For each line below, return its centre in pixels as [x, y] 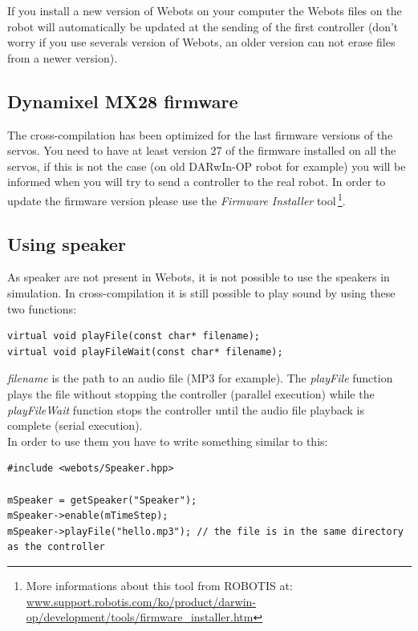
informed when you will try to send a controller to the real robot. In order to [197, 182]
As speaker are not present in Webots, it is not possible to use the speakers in [199, 277]
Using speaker [67, 243]
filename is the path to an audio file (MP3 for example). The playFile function [200, 378]
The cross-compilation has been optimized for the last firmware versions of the [200, 134]
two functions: [42, 308]
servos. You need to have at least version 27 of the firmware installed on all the [202, 150]
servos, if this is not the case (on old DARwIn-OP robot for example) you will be [207, 166]
